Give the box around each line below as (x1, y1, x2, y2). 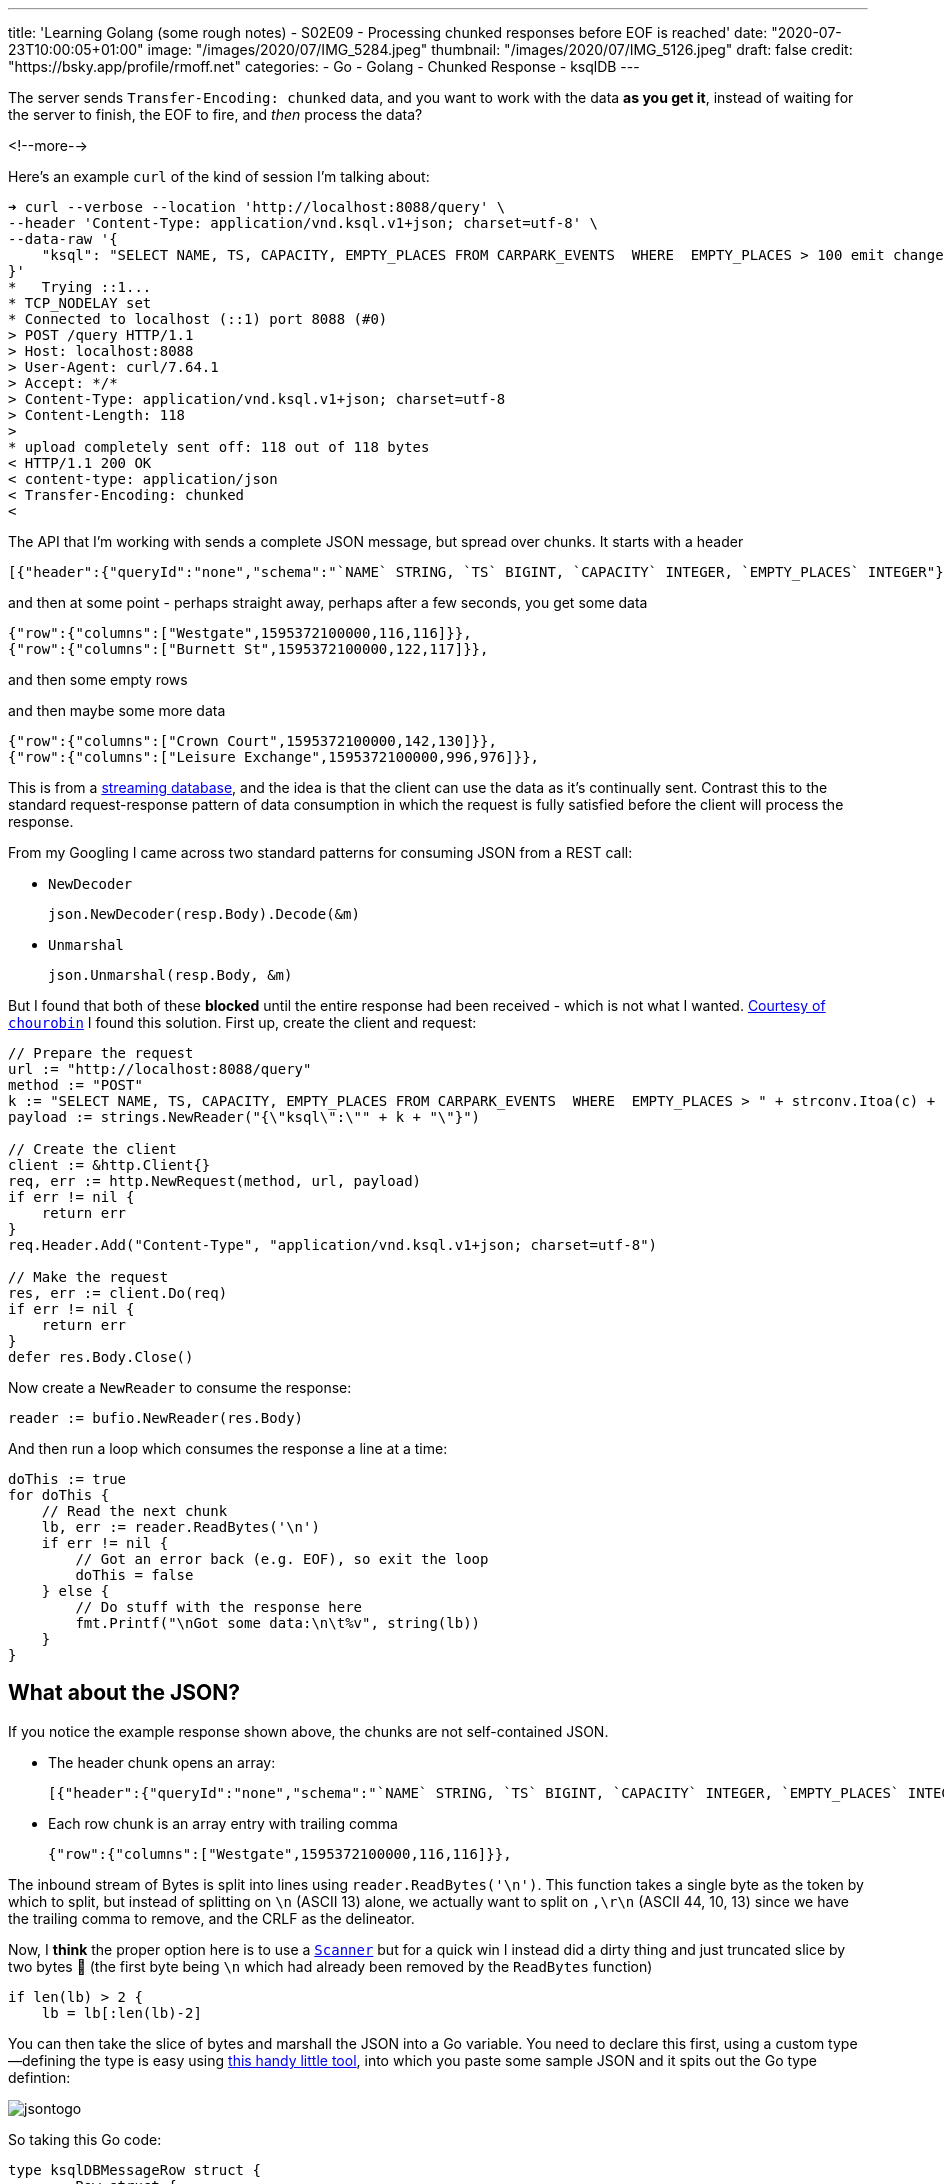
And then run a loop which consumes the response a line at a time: (8, 1440, 448, 1457)
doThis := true (8, 1471, 127, 1487)
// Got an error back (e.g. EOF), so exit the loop (75, 1551, 489, 1567)
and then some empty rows (8, 671, 188, 688)
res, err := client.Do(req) (8, 1285, 228, 1301)
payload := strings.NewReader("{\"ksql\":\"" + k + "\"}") (8, 1109, 481, 1125)
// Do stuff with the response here (75, 1599, 363, 1615)
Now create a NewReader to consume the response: (8, 1379, 352, 1396)
